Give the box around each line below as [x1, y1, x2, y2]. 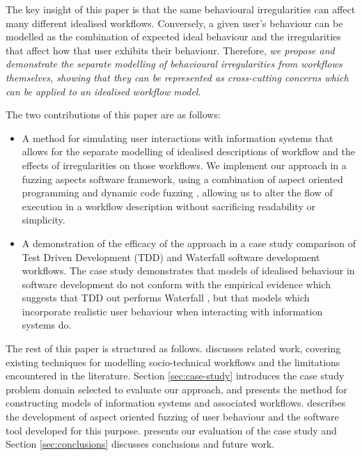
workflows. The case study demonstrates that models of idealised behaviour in [22, 263, 355, 278]
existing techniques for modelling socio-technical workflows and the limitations [6, 354, 340, 369]
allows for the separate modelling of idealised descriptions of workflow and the [22, 144, 355, 159]
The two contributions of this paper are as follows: [6, 107, 221, 122]
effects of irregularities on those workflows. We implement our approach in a [22, 157, 347, 172]
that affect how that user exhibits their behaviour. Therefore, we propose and [6, 42, 335, 57]
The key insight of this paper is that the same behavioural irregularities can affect [6, 2, 356, 16]
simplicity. [22, 212, 65, 227]
